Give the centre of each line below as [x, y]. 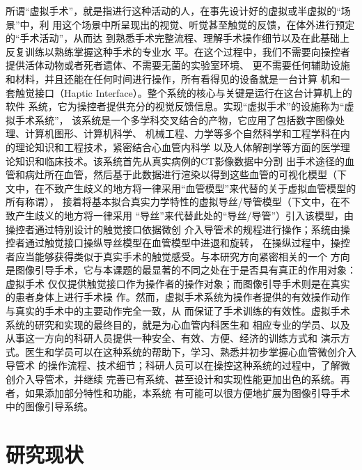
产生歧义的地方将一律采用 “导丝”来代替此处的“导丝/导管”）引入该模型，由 [184, 215]
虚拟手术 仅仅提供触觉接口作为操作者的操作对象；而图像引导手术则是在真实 [178, 283]
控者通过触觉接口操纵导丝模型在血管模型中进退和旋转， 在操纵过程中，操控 [178, 243]
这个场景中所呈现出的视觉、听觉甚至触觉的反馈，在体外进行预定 [208, 24]
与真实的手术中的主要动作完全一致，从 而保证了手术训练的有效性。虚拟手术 [178, 311]
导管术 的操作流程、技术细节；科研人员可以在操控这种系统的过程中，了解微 [178, 365]
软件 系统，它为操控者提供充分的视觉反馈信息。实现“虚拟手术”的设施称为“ [175, 106]
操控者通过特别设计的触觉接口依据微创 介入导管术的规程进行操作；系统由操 [178, 229]
